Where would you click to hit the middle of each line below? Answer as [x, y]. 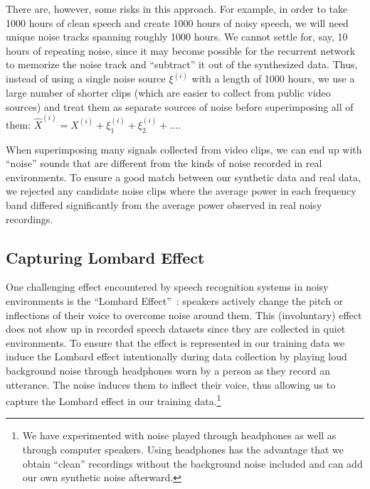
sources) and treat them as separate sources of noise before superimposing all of [180, 106]
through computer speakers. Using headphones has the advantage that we [183, 449]
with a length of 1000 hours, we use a [273, 79]
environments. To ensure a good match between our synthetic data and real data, [183, 177]
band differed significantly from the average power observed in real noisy [164, 205]
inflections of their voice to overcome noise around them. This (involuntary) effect [184, 315]
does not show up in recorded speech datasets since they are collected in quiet [176, 329]
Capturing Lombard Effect [105, 257]
